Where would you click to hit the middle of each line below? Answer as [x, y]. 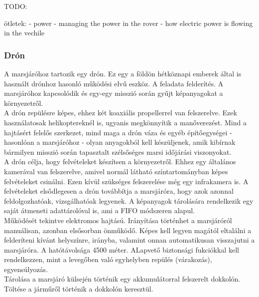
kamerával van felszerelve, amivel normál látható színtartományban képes [116, 171]
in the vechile [24, 33]
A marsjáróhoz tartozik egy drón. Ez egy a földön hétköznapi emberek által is [123, 73]
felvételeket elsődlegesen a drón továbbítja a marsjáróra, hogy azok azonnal [119, 191]
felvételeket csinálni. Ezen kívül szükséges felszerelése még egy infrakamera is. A [126, 181]
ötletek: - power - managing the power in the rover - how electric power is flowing [129, 23]
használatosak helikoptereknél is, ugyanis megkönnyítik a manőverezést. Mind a [125, 122]
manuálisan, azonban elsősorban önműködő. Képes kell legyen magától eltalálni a [128, 230]
